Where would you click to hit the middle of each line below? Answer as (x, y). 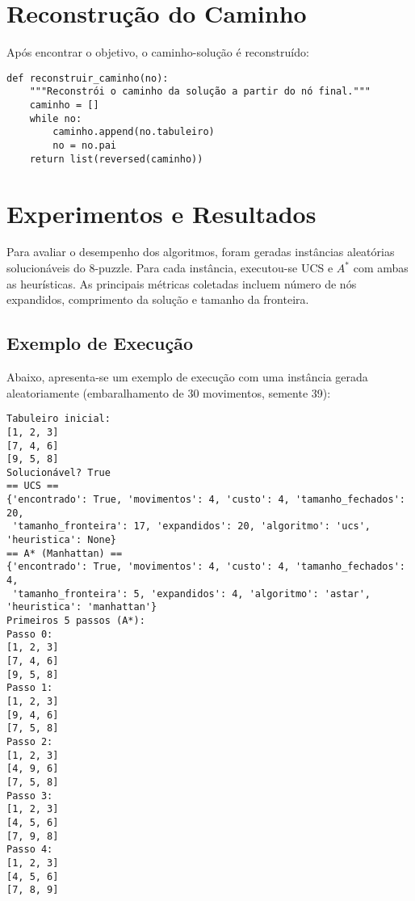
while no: (56, 118)
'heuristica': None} (62, 540)
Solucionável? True (59, 472)
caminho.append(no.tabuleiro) (134, 132)
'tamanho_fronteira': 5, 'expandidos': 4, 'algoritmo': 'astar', (192, 594)
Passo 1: (30, 688)
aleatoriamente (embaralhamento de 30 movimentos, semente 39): (169, 392)
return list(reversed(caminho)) (116, 159)
